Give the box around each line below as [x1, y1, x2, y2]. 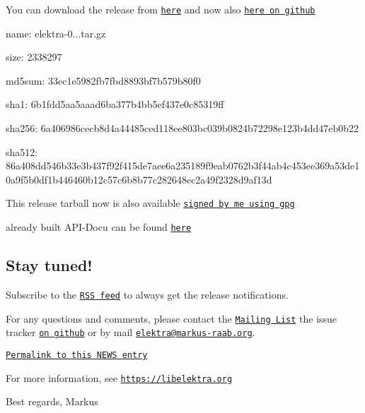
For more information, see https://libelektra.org [6, 370, 233, 385]
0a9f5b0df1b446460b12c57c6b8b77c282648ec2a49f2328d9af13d [6, 172, 272, 186]
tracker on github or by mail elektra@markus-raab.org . [6, 325, 255, 340]
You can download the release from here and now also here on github [6, 2, 315, 16]
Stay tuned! [6, 254, 93, 276]
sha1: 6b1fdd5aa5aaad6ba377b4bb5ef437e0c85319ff [6, 97, 224, 112]
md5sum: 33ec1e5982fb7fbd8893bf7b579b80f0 [6, 73, 201, 88]
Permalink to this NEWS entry [6, 349, 148, 360]
